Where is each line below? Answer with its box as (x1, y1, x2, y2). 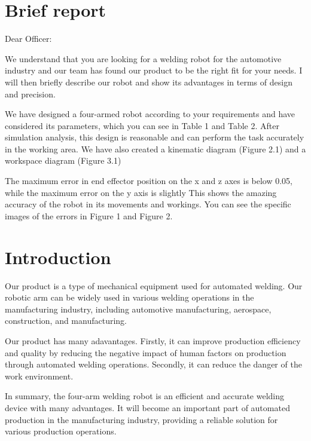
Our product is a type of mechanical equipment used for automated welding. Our (5, 279, 303, 292)
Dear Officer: (5, 32, 52, 45)
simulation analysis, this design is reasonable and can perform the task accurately (5, 131, 304, 143)
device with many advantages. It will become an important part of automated (5, 401, 290, 414)
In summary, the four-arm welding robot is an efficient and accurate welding (5, 390, 285, 402)
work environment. (5, 369, 74, 382)
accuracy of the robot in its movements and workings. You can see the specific (5, 198, 291, 210)
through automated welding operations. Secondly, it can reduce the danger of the (5, 358, 302, 370)
